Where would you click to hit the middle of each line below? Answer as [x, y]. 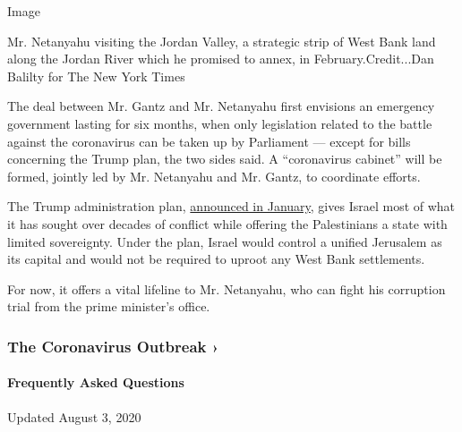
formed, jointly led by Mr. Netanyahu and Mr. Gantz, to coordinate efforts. [214, 176]
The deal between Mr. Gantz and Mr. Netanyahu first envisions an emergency [221, 106]
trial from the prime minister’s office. [109, 306]
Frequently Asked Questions [96, 382]
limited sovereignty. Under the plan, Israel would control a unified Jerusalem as [225, 241]
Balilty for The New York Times [96, 76]
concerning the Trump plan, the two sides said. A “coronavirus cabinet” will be [225, 159]
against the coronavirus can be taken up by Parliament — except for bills [209, 141]
